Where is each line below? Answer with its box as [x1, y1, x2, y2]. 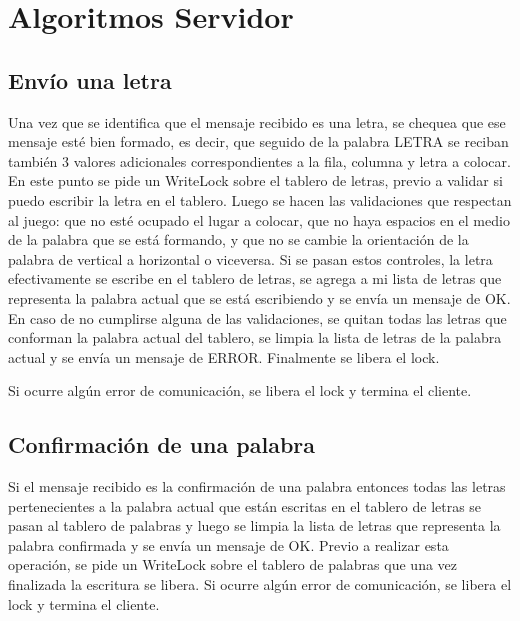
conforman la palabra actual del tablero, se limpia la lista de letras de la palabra [8, 327, 502, 348]
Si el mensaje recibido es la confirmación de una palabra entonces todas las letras [8, 476, 506, 497]
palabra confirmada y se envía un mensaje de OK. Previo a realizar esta [8, 534, 449, 555]
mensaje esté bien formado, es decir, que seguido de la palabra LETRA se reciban [8, 131, 509, 152]
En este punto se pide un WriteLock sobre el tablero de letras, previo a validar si [8, 170, 503, 191]
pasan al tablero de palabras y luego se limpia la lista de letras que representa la [8, 515, 501, 536]
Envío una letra [8, 64, 172, 95]
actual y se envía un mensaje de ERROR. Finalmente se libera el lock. [8, 346, 440, 367]
